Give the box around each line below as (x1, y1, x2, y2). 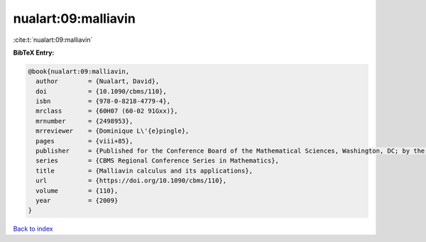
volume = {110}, (35, 187, 119, 194)
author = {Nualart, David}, (35, 77, 160, 85)
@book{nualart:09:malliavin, (28, 67, 130, 75)
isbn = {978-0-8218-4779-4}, (35, 97, 170, 106)
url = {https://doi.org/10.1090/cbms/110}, (35, 177, 227, 185)
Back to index (13, 224, 53, 233)
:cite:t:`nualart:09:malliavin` (13, 35, 93, 44)
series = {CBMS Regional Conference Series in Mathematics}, (35, 157, 280, 165)
